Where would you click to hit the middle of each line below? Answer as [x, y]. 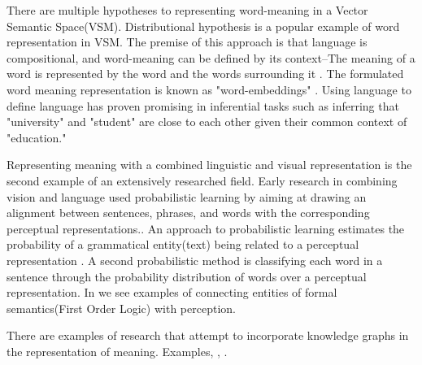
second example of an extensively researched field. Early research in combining [202, 180]
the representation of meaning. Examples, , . [117, 351]
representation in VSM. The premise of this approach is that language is [187, 42]
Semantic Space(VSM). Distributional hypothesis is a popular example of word [203, 26]
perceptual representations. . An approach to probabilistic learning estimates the [206, 228]
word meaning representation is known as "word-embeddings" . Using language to [209, 89]
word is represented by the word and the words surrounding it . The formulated [205, 74]
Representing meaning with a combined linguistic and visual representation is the [209, 165]
